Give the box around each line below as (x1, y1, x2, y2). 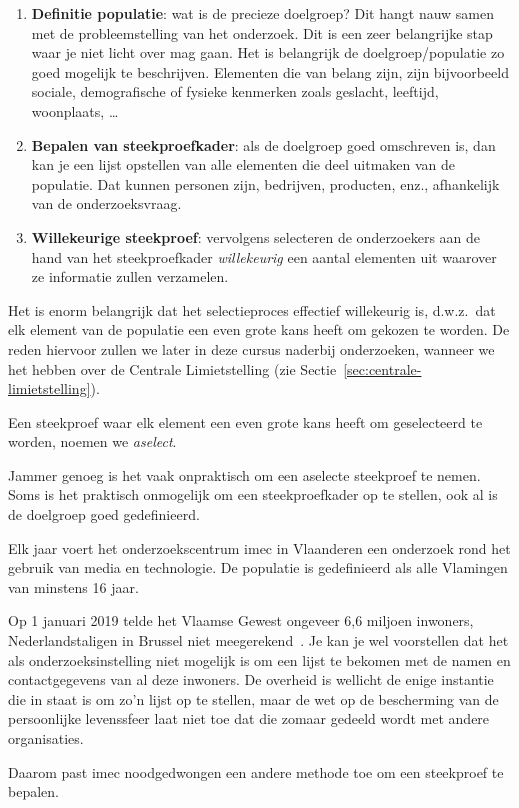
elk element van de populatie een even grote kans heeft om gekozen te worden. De (8, 319, 510, 340)
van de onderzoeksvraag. (31, 193, 182, 214)
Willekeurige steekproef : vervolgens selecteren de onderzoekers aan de (31, 226, 481, 247)
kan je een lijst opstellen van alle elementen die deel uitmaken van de (31, 154, 456, 175)
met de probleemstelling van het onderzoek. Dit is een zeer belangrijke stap (31, 22, 493, 43)
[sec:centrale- (343, 358, 422, 379)
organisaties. (8, 728, 84, 748)
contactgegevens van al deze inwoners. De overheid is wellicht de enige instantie (8, 669, 494, 690)
